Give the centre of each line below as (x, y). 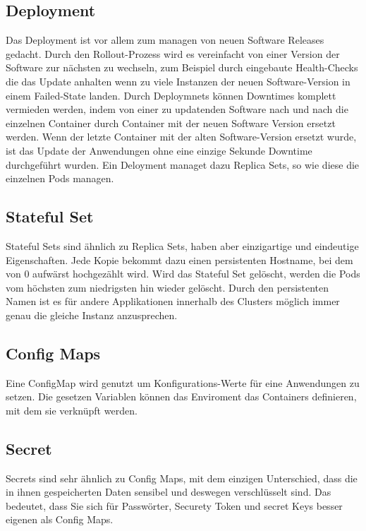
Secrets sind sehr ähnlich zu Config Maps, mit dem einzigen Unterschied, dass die (182, 478)
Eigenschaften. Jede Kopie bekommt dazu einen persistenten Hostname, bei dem (179, 259)
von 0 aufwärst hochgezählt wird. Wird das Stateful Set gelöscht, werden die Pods (183, 274)
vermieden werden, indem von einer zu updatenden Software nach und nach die (177, 109)
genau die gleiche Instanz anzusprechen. (92, 315)
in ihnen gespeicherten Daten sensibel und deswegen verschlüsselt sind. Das (169, 492)
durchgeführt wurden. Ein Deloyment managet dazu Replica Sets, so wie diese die (183, 164)
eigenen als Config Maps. (60, 519)
